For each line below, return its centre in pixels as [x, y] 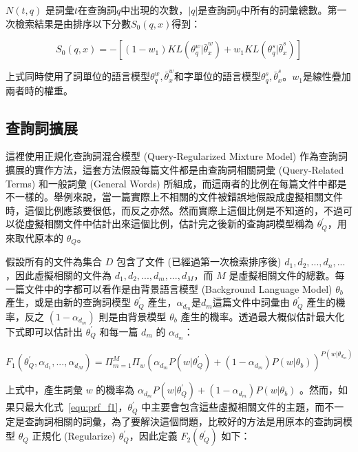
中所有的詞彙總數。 [284, 10]
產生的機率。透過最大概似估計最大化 [263, 316]
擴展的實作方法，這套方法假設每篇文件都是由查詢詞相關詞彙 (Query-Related [175, 170]
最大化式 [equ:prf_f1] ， [76, 407]
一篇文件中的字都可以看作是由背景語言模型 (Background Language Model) [169, 288]
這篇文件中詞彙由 [251, 302]
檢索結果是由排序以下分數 [73, 23]
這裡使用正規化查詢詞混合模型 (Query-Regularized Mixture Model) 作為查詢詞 [177, 156]
